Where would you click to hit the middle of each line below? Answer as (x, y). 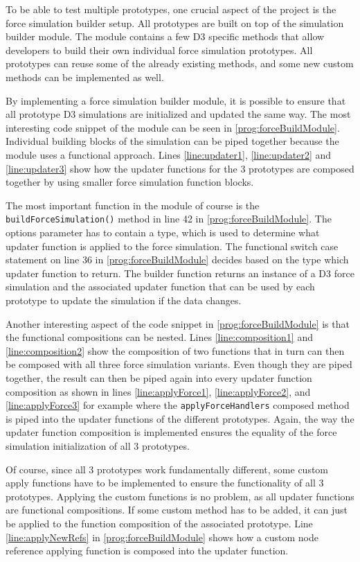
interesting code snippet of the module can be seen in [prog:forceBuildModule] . (173, 127)
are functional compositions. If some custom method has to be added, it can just (177, 510)
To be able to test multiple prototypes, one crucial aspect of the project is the (171, 9)
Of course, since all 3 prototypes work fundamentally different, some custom (167, 469)
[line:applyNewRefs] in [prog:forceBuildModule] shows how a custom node (162, 537)
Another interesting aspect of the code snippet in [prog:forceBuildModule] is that (178, 323)
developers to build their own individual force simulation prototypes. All (159, 50)
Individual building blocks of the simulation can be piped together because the (172, 141)
